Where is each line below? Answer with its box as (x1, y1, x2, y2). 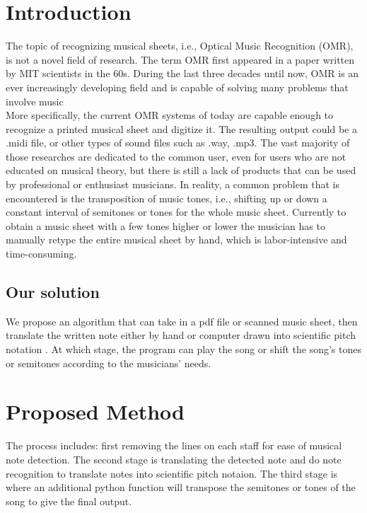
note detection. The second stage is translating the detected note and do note (6, 451, 342, 466)
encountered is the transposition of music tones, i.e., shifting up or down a (6, 190, 327, 205)
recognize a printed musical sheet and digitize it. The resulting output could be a (6, 121, 357, 136)
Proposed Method (6, 397, 185, 426)
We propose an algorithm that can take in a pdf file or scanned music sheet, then (6, 313, 358, 328)
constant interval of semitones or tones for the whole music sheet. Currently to (6, 204, 346, 219)
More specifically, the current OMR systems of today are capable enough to (6, 108, 334, 122)
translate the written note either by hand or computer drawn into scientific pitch (6, 328, 356, 342)
